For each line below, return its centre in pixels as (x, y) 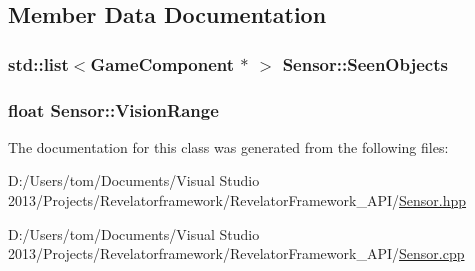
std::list (38, 63)
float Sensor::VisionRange (113, 109)
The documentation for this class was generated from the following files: (228, 146)
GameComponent (162, 63)
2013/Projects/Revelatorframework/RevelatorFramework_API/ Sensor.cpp (236, 253)
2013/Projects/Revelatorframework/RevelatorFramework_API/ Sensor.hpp (237, 200)
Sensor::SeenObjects (365, 63)
